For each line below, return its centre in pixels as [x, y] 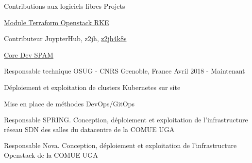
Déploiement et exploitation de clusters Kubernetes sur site [92, 87]
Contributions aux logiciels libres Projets [65, 6]
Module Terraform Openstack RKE [57, 22]
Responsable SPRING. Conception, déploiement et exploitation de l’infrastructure [126, 120]
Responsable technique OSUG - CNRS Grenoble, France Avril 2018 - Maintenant [125, 71]
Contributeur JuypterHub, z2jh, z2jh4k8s [65, 38]
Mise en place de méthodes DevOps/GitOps [69, 103]
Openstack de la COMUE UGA [51, 155]
